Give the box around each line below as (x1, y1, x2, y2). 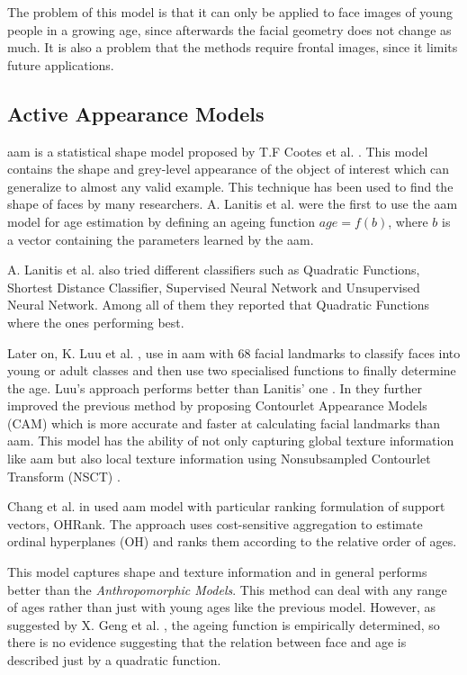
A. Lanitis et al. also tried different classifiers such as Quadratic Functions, (7, 260, 420, 279)
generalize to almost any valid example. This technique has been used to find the (7, 176, 454, 195)
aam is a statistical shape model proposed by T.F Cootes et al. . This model (7, 141, 428, 160)
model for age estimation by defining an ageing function (7, 211, 315, 230)
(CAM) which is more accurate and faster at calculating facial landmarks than (7, 413, 441, 432)
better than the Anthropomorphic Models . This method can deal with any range (7, 580, 447, 598)
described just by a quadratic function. (7, 651, 221, 670)
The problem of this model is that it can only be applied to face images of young (7, 3, 453, 21)
